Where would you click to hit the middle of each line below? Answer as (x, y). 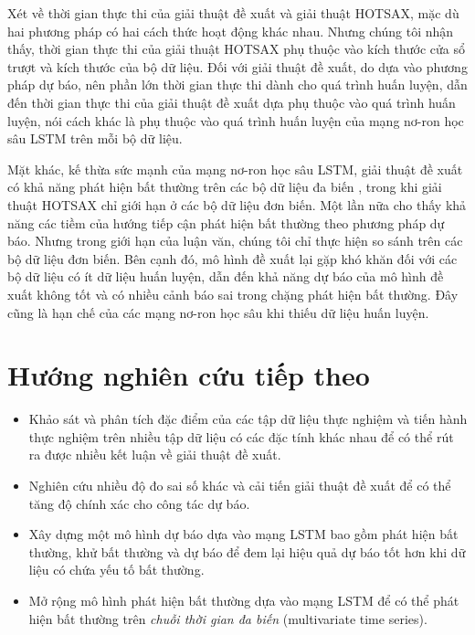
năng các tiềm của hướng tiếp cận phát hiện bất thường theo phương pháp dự (226, 222)
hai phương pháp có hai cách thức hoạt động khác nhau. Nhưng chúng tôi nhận (231, 31)
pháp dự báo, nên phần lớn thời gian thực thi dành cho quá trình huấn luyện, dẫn (237, 85)
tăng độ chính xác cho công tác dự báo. (139, 503)
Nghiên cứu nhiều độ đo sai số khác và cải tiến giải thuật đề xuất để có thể (240, 485)
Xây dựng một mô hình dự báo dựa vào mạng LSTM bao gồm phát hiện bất (243, 534)
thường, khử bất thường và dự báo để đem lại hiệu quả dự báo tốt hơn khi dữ (247, 551)
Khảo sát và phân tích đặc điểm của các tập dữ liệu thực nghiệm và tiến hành (248, 419)
